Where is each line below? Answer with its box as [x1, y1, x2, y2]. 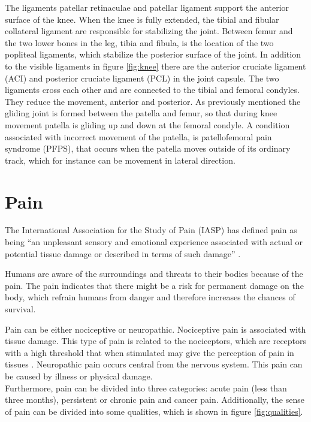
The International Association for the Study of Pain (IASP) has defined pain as [5, 224, 297, 236]
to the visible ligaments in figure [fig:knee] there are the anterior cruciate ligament [5, 59, 306, 72]
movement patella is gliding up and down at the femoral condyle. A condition [5, 118, 290, 131]
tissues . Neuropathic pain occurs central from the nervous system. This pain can [5, 358, 303, 370]
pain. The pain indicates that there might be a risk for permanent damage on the [5, 279, 304, 291]
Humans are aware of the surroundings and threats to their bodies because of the [5, 267, 303, 280]
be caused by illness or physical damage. [5, 369, 153, 382]
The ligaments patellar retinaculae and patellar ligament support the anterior [5, 1, 289, 13]
